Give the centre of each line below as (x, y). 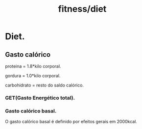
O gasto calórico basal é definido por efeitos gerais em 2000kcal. (71, 122)
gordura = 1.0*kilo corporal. (33, 76)
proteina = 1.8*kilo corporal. (33, 66)
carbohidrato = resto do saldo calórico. (45, 85)
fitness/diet (82, 9)
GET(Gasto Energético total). (40, 98)
